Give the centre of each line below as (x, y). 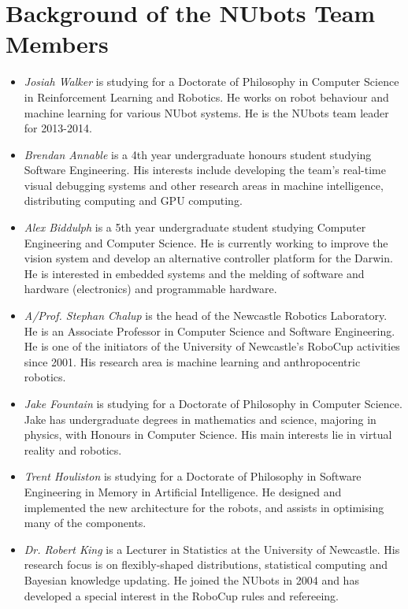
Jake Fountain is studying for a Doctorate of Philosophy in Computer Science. (213, 403)
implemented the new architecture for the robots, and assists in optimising (204, 507)
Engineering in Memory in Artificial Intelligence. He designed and (183, 491)
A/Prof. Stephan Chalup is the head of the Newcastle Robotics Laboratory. (206, 316)
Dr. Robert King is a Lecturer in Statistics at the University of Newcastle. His (212, 549)
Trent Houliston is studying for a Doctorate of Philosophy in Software (193, 476)
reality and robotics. (73, 449)
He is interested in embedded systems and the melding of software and (194, 273)
